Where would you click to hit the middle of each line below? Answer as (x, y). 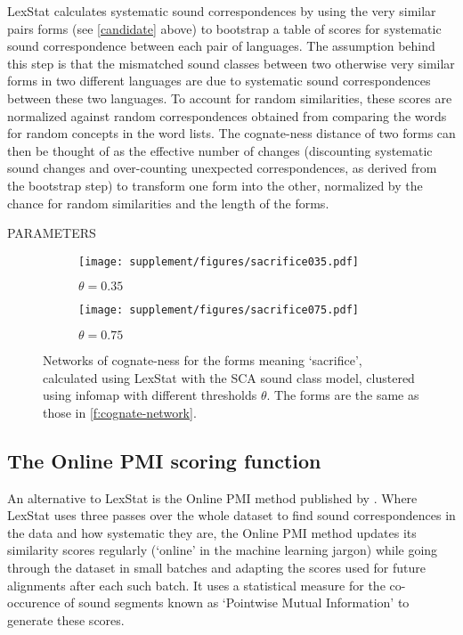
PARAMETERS (52, 233)
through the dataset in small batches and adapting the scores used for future (217, 567)
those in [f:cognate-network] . (120, 412)
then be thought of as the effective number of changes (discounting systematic (220, 150)
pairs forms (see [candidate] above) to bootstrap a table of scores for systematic (224, 28)
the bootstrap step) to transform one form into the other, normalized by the (215, 185)
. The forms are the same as (343, 395)
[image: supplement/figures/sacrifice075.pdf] (219, 310)
